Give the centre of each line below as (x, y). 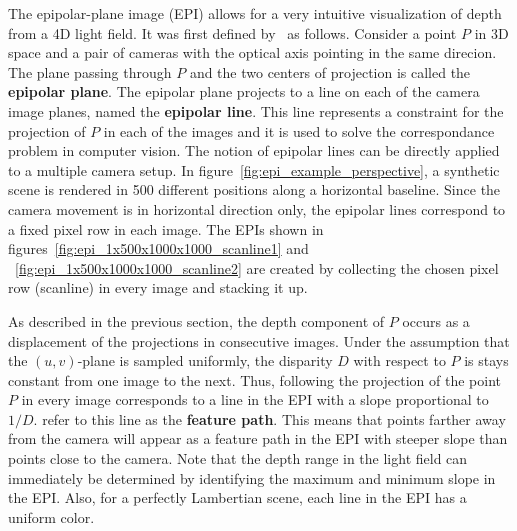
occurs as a (436, 320)
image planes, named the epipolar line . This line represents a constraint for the (256, 110)
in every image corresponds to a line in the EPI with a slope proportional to (255, 399)
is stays (486, 360)
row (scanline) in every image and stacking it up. (158, 287)
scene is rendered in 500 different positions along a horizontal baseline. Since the (254, 189)
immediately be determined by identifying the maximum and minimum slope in (252, 477)
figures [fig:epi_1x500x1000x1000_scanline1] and (158, 248)
